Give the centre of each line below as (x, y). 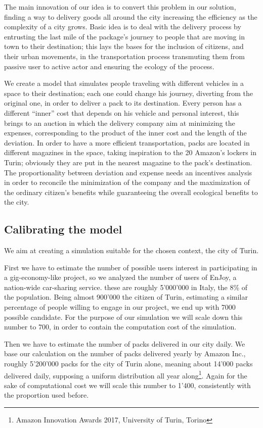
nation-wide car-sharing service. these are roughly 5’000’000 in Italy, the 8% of (126, 287)
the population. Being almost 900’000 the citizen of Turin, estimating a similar (126, 297)
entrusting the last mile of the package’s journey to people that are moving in (124, 36)
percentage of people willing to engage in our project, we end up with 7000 (120, 307)
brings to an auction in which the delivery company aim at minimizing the (120, 123)
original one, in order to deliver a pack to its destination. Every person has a (123, 103)
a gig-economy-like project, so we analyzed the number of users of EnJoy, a (120, 277)
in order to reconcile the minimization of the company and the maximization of (127, 182)
